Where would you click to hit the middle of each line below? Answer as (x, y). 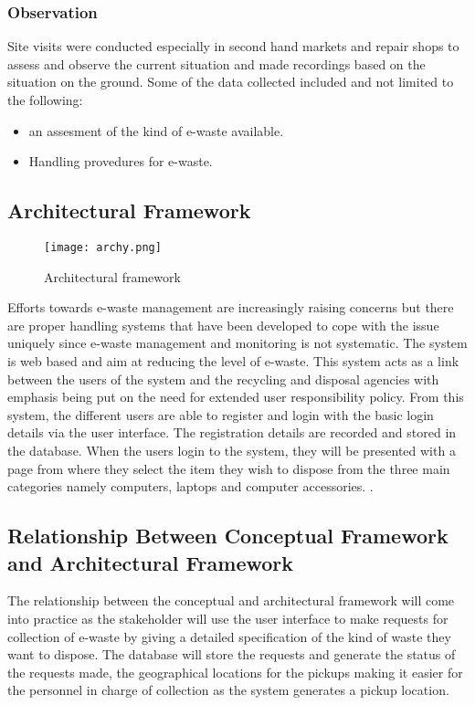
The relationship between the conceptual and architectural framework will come (231, 600)
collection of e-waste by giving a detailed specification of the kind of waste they (229, 636)
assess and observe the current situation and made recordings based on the (216, 63)
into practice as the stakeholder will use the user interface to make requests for (228, 618)
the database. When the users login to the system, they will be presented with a (232, 450)
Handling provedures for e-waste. (121, 161)
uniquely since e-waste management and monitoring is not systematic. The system (237, 343)
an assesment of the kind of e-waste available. (156, 130)
